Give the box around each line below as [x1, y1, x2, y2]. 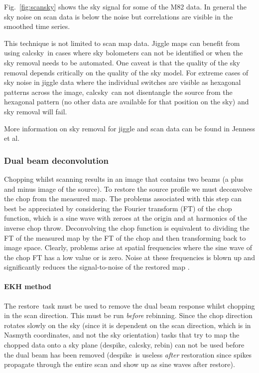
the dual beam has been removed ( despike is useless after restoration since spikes [4, 349, 252, 360]
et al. [4, 133, 20, 143]
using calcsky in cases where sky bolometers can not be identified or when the [4, 47, 243, 58]
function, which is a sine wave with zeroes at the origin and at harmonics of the [4, 213, 248, 223]
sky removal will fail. [4, 106, 67, 116]
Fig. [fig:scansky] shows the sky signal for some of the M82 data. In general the [4, 1, 247, 11]
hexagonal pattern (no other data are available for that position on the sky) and [4, 96, 249, 107]
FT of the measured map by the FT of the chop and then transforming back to [4, 232, 246, 243]
